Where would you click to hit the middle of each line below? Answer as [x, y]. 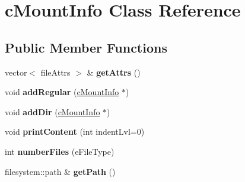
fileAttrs [55, 72]
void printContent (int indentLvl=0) [75, 131]
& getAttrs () [114, 72]
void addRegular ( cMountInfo [62, 92]
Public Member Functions [86, 47]
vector [16, 72]
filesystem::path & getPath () [60, 171]
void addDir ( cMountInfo [52, 111]
